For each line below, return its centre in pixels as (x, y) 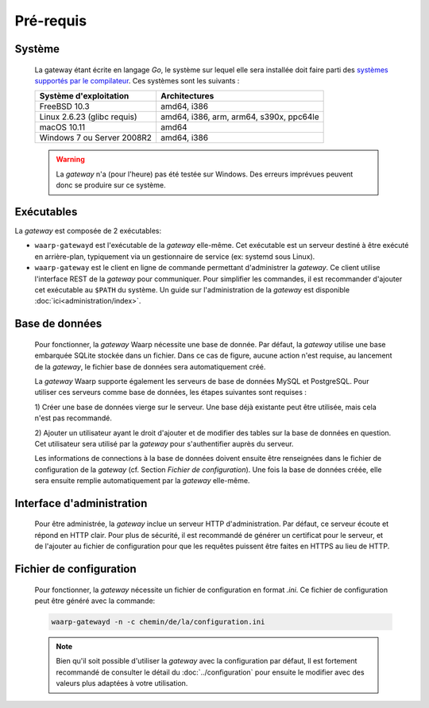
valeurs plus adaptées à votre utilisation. (122, 683)
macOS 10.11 (62, 127)
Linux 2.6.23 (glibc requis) (89, 117)
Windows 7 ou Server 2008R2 (96, 137)
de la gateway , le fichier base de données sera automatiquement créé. (150, 366)
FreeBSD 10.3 (65, 106)
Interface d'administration (81, 503)
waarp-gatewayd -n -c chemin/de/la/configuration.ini (158, 622)
